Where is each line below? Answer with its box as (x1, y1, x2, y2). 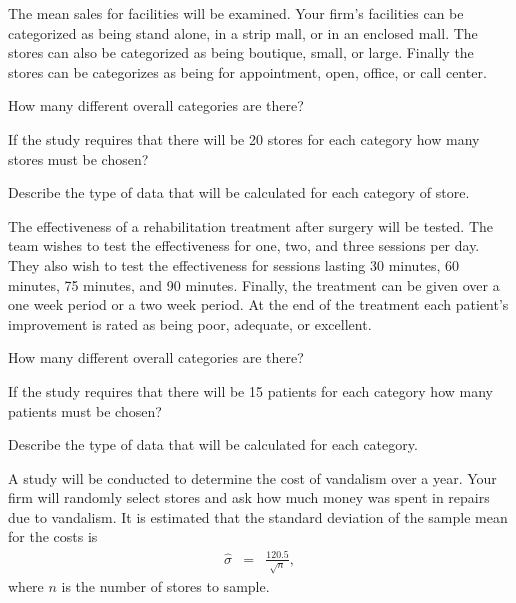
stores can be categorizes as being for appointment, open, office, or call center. (8, 61, 487, 82)
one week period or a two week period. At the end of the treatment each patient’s (8, 294, 509, 315)
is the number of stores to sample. (61, 575, 270, 596)
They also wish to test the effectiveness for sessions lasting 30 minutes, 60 (8, 254, 460, 275)
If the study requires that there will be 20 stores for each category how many (8, 128, 480, 149)
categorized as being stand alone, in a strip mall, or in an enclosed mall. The (8, 22, 478, 43)
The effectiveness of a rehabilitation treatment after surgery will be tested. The (8, 215, 494, 236)
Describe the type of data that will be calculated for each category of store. (8, 182, 470, 203)
